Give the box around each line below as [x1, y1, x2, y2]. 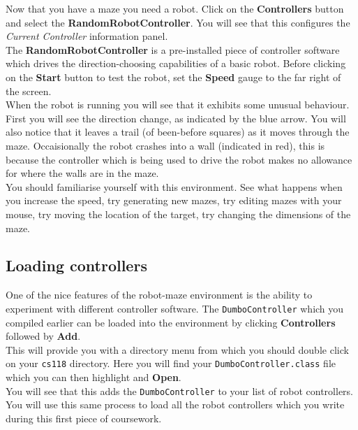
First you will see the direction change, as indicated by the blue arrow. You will [6, 110, 346, 125]
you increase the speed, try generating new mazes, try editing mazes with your [6, 193, 342, 208]
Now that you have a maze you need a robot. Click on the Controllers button [6, 1, 344, 15]
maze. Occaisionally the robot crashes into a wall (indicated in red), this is [6, 138, 325, 152]
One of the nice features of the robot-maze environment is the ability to [6, 287, 313, 302]
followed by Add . [6, 329, 81, 343]
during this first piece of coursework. [6, 410, 162, 425]
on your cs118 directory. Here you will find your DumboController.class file [6, 356, 336, 371]
